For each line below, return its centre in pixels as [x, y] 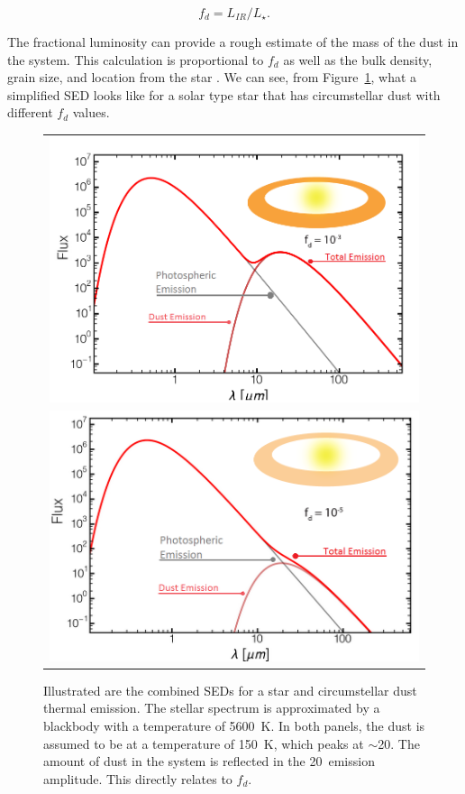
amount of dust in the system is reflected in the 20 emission [209, 761]
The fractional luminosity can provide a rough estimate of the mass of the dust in [233, 42]
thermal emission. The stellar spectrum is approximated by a [212, 708]
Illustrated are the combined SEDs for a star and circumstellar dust [230, 690]
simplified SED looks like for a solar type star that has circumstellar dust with [224, 94]
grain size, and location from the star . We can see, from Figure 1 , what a [212, 77]
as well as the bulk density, [358, 59]
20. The [399, 743]
